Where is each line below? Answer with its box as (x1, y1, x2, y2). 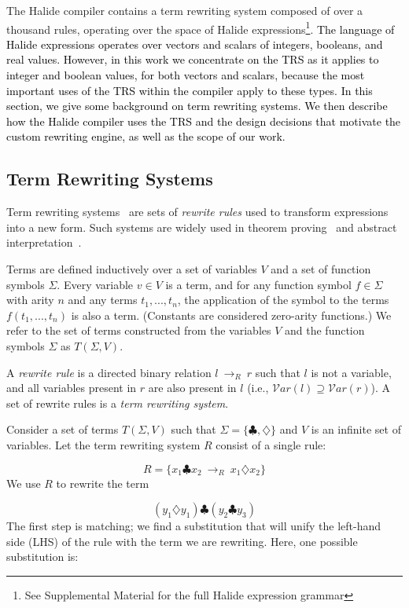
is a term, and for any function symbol (165, 276, 352, 292)
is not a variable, (311, 364, 392, 380)
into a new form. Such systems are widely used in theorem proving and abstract (6, 218, 397, 235)
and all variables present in (6, 379, 137, 396)
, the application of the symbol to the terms (177, 291, 389, 308)
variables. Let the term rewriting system (6, 436, 201, 452)
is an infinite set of (311, 421, 401, 438)
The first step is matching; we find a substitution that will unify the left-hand (6, 518, 381, 534)
